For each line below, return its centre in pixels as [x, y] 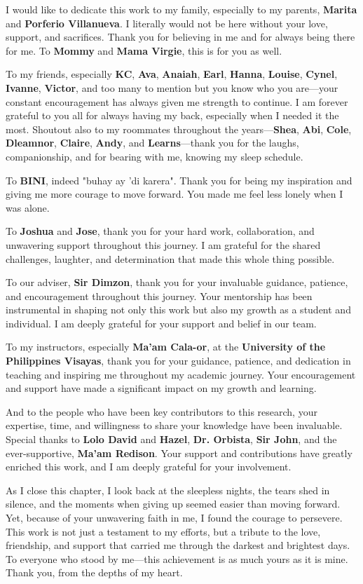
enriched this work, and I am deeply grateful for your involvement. [149, 467]
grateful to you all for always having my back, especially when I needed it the [172, 115]
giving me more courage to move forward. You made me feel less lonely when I [174, 194]
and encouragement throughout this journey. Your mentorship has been [159, 296]
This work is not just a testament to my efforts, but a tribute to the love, [163, 531]
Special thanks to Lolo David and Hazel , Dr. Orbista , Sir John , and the [171, 439]
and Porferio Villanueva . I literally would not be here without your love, [167, 23]
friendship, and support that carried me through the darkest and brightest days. [178, 545]
